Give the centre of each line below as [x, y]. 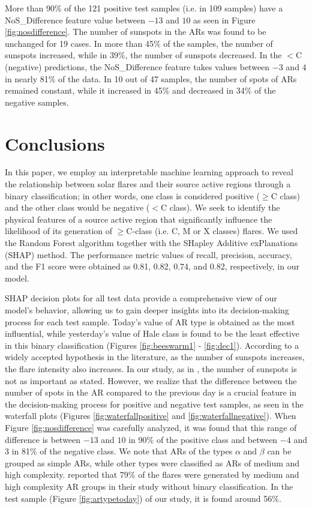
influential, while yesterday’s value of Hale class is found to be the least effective [152, 333]
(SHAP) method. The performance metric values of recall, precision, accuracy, [148, 254]
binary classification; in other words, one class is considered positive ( [133, 195]
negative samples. [37, 102]
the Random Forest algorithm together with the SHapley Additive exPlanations [151, 243]
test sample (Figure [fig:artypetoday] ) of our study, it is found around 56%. [143, 498]
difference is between [43, 439]
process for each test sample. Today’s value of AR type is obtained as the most [150, 321]
